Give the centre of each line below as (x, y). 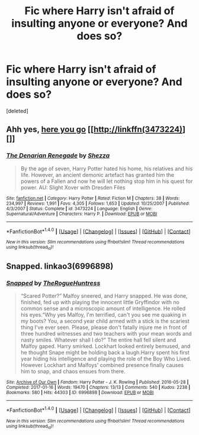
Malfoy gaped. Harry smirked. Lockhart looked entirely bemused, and (105, 346)
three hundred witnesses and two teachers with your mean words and (106, 334)
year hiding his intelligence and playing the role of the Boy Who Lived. (106, 359)
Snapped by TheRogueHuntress (53, 283)
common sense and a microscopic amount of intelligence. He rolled (103, 308)
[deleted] (17, 111)
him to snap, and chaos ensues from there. (73, 372)
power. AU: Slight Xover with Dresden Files (73, 187)
